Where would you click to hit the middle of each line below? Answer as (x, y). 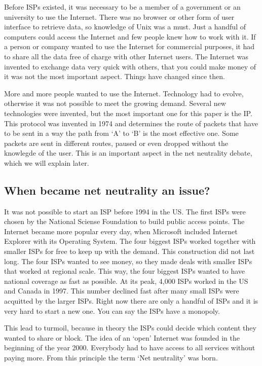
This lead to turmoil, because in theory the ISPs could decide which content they (130, 328)
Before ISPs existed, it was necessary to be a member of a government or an (122, 7)
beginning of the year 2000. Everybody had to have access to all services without (130, 347)
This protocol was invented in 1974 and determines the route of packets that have (131, 123)
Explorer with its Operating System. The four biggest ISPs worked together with (130, 241)
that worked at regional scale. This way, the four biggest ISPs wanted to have (125, 271)
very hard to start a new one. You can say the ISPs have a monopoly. (112, 310)
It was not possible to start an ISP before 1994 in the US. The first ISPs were (125, 211)
